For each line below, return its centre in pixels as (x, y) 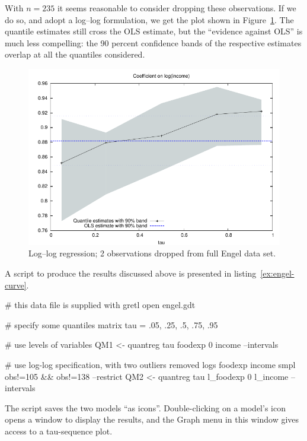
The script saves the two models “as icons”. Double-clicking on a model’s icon (145, 407)
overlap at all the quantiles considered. (75, 54)
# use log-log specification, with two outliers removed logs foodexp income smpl (150, 364)
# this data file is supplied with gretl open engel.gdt (100, 305)
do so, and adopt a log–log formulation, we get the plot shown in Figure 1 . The (149, 19)
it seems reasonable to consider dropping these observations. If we (177, 8)
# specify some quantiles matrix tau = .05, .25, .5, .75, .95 (111, 324)
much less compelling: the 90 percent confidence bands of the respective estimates (153, 42)
